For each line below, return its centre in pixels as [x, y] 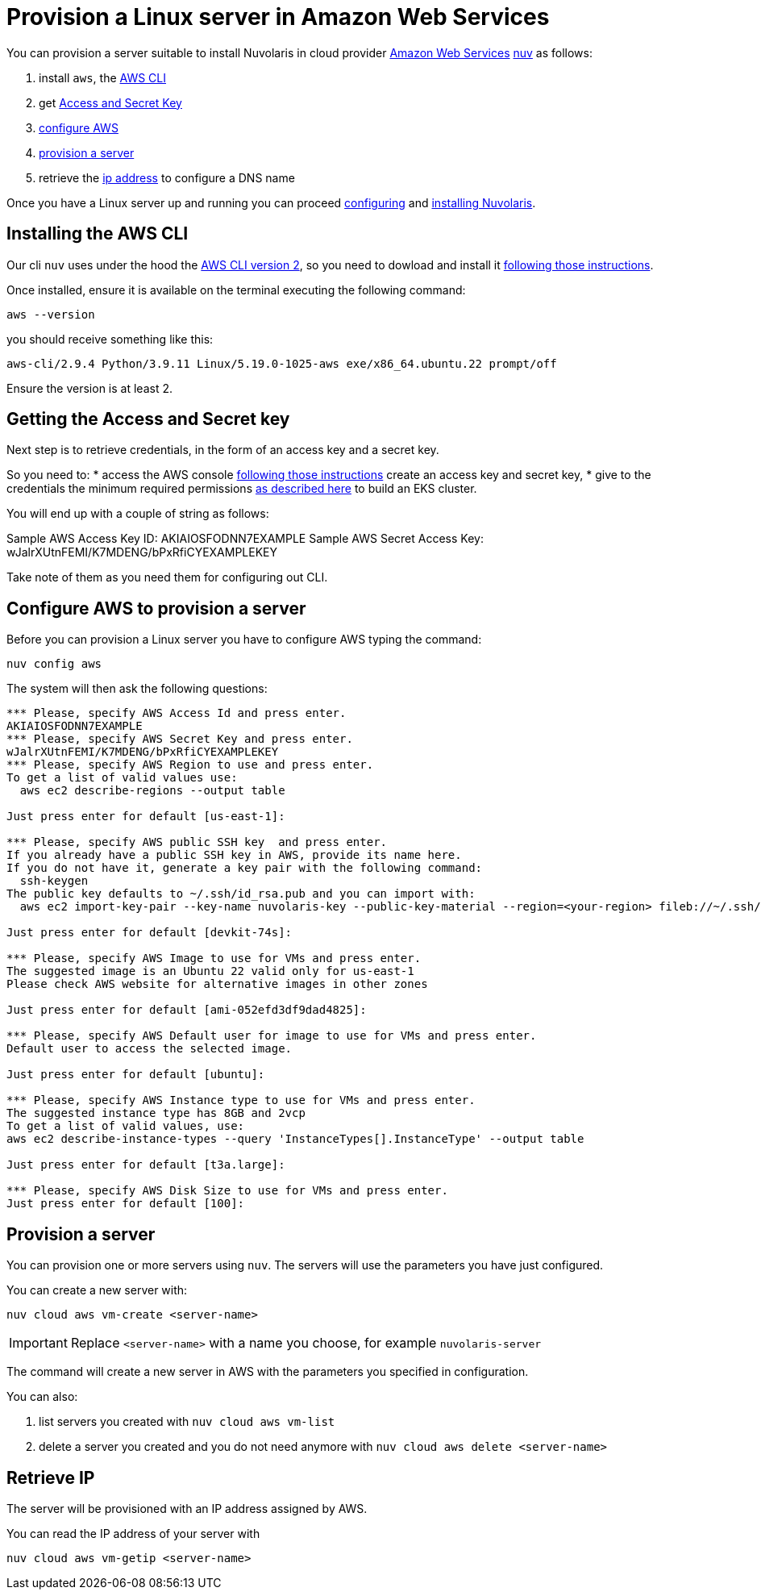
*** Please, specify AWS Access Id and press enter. [177, 713]
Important [38, 1343]
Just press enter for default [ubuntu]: [136, 1075]
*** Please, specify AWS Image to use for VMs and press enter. [214, 958]
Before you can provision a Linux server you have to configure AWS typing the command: [244, 640]
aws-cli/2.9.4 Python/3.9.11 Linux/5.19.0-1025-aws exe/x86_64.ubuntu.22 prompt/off [282, 363]
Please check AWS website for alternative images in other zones [217, 984]
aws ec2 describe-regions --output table [152, 791]
